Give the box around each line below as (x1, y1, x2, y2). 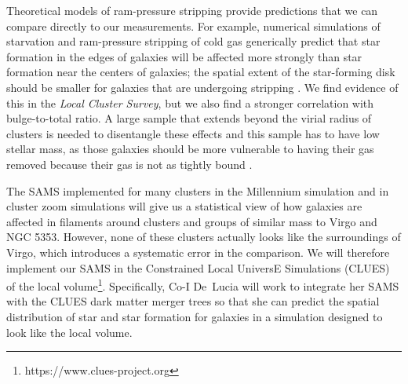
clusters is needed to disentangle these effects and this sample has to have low (6, 125, 380, 141)
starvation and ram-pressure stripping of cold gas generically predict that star (6, 33, 381, 49)
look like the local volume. (6, 324, 133, 340)
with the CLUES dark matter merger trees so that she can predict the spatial (6, 293, 380, 309)
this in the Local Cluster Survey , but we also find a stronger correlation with (6, 94, 374, 111)
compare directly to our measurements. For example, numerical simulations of (6, 17, 381, 34)
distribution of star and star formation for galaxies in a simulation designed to (6, 308, 383, 324)
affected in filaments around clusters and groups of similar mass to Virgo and (6, 213, 377, 229)
